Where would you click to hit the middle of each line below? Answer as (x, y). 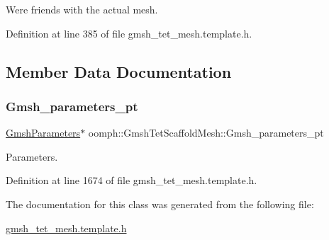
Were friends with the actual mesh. (82, 9)
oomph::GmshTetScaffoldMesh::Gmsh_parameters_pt (206, 133)
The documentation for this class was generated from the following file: (160, 204)
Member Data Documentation (119, 71)
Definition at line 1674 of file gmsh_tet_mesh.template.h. (132, 180)
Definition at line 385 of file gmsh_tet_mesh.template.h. (129, 33)
